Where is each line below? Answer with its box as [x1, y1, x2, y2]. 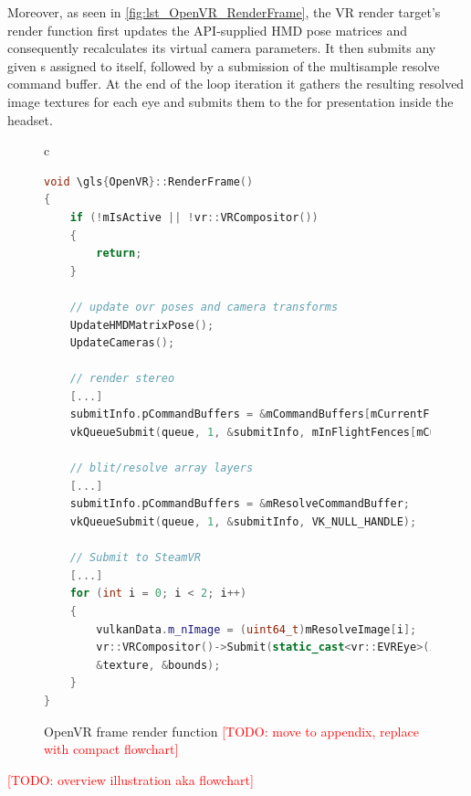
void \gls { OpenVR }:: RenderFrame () [44, 175, 254, 188]
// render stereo [69, 372, 175, 386]
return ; [96, 247, 142, 260]
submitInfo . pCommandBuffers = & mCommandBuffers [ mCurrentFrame [69, 408, 456, 421]
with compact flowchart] [44, 739, 179, 759]
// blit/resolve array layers [69, 462, 254, 475]
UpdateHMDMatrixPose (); [69, 318, 215, 332]
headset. [7, 110, 53, 129]
